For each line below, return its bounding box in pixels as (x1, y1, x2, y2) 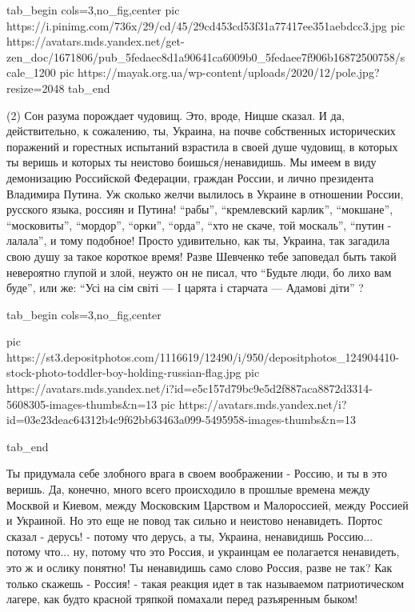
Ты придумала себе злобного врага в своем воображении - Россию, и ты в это (6, 465, 388, 482)
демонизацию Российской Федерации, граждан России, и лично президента (6, 169, 374, 186)
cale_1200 (6, 64, 56, 81)
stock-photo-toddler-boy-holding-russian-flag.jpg (6, 364, 241, 381)
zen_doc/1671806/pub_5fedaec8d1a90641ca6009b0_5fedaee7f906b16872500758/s (6, 48, 405, 65)
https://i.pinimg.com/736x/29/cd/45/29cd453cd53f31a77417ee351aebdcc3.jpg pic (6, 17, 405, 34)
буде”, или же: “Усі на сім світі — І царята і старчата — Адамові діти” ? (6, 279, 364, 296)
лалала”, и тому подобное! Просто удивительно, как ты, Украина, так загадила (6, 232, 390, 249)
